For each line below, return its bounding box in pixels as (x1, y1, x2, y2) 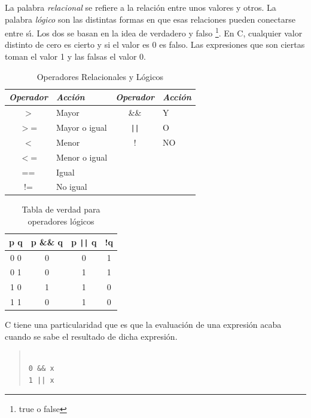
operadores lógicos (28, 215, 94, 228)
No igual (56, 180, 87, 193)
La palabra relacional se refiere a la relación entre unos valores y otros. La (5, 1, 276, 13)
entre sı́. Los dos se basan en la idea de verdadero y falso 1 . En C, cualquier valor (5, 25, 303, 39)
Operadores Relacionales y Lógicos (36, 70, 164, 82)
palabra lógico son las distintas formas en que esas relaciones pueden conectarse (5, 13, 295, 25)
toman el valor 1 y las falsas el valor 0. (5, 50, 146, 63)
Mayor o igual (56, 121, 107, 133)
